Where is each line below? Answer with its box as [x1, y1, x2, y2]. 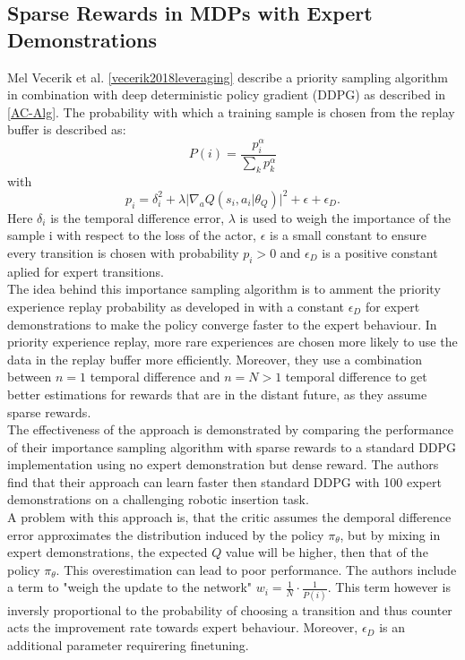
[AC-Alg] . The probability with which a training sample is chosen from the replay [7, 102, 455, 121]
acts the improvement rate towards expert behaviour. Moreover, [7, 618, 358, 637]
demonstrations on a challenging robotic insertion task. [7, 490, 309, 509]
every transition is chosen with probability [7, 243, 239, 261]
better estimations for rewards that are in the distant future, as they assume [7, 384, 427, 403]
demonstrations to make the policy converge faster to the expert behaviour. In [7, 314, 437, 333]
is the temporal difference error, [50, 208, 225, 227]
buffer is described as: [7, 120, 126, 139]
